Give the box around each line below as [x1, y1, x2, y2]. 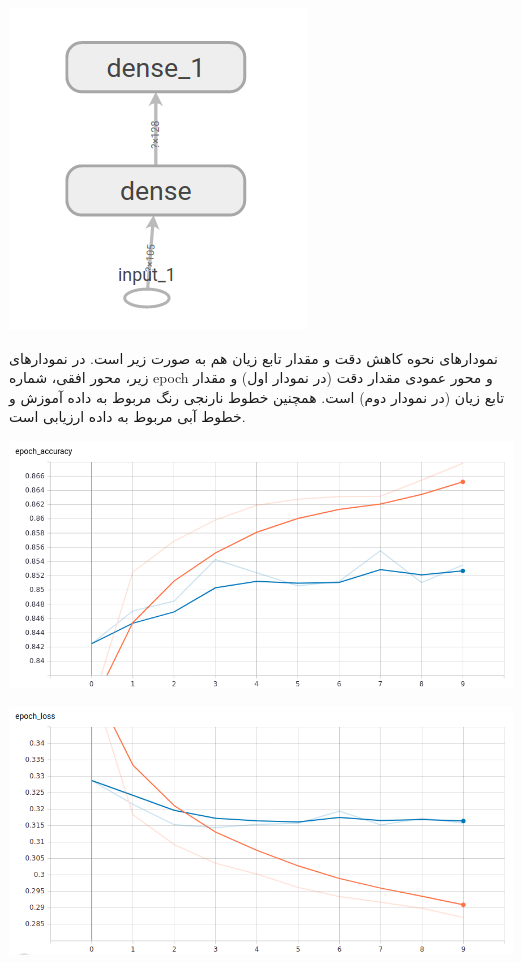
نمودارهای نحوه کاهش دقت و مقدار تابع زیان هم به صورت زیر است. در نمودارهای [9, 347, 498, 368]
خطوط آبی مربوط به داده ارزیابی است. [9, 406, 246, 427]
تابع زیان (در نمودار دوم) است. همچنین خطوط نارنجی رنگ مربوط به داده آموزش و [9, 386, 505, 407]
